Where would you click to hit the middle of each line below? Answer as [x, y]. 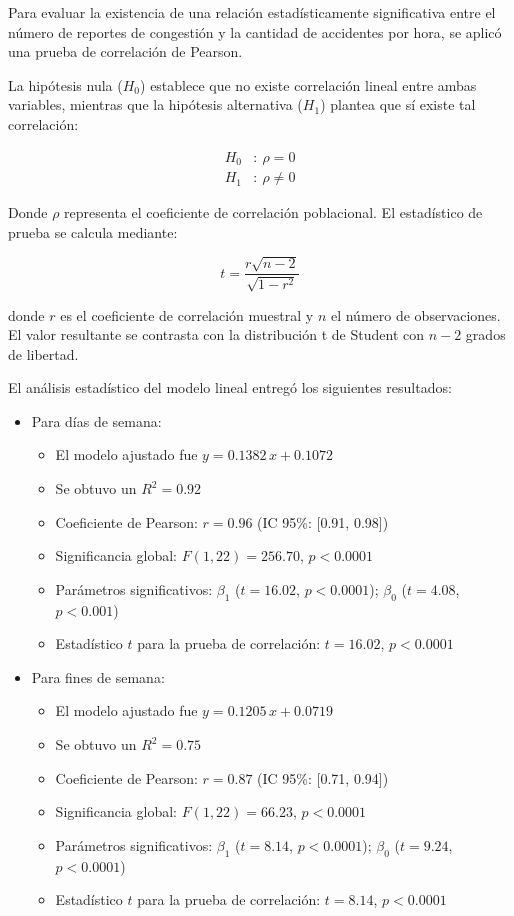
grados [485, 334]
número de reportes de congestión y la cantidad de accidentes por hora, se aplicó [255, 31]
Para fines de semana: [98, 676]
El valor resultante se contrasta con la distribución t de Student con [216, 334]
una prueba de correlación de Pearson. [125, 51]
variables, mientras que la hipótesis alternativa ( [155, 104]
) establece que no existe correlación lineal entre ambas [308, 84]
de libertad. [43, 353]
